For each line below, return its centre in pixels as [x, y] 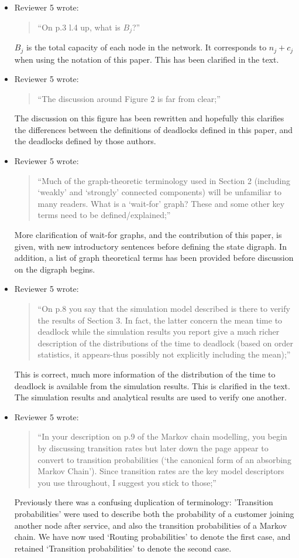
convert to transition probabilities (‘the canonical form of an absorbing [164, 459]
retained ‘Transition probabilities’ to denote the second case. [123, 548]
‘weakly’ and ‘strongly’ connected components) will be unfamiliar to [159, 192]
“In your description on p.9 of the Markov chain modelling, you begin [162, 436]
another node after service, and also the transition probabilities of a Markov [151, 525]
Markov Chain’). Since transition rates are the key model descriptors [161, 471]
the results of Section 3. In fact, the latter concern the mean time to [160, 320]
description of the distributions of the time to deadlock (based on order [166, 343]
